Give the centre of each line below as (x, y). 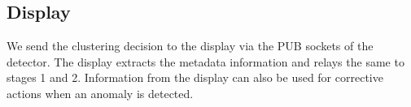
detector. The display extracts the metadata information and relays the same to (205, 61)
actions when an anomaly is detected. (100, 93)
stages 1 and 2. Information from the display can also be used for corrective (195, 77)
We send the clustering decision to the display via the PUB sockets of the (190, 46)
